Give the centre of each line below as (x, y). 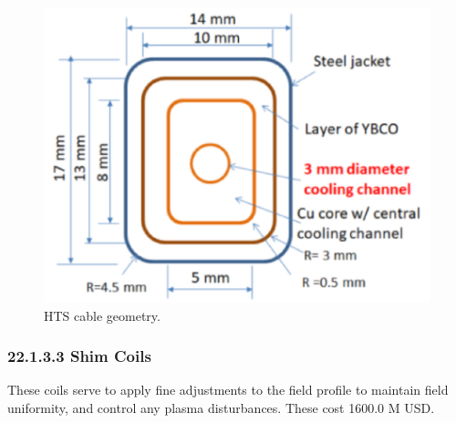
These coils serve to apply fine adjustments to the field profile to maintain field (228, 390)
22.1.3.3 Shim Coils (79, 356)
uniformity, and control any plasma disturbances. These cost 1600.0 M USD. (221, 408)
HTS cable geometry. (102, 315)
